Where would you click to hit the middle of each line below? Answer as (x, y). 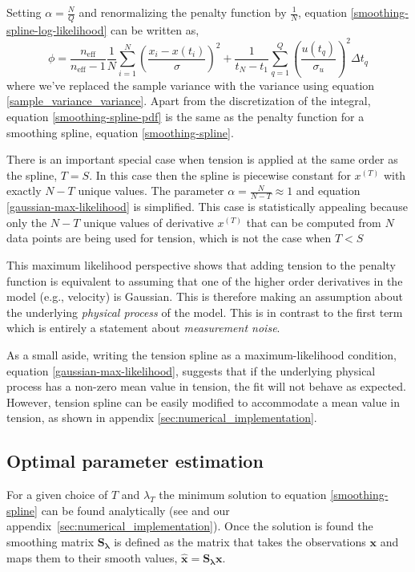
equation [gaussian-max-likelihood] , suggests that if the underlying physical (191, 370)
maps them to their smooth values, (92, 557)
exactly (24, 191)
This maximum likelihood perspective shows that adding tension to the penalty (201, 265)
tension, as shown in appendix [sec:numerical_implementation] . (162, 418)
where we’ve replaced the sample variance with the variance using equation (191, 85)
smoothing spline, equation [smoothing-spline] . (120, 132)
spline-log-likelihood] (57, 29)
